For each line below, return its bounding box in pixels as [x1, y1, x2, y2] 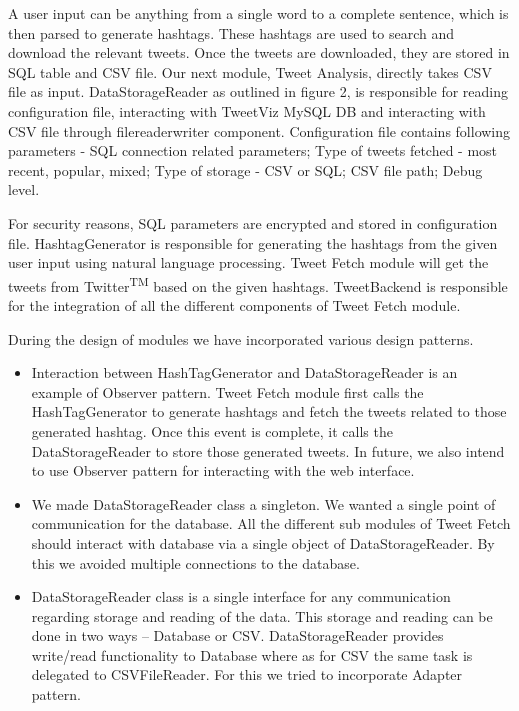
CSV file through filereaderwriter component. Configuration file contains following [8, 120, 511, 141]
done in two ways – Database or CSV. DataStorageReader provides [31, 625, 444, 646]
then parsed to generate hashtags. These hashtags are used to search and [8, 22, 454, 43]
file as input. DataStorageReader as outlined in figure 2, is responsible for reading [8, 81, 508, 102]
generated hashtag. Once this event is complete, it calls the [31, 420, 393, 441]
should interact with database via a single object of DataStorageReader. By [31, 532, 495, 553]
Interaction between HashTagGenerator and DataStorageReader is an [31, 362, 458, 383]
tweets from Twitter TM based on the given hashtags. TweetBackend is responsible [8, 272, 508, 296]
